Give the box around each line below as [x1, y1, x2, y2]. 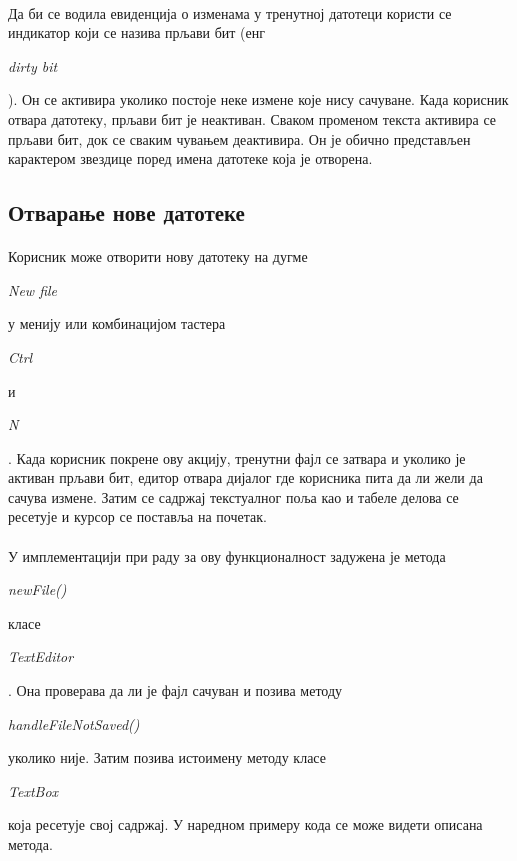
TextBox [8, 780, 59, 801]
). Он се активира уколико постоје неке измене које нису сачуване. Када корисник [8, 89, 509, 110]
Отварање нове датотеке [8, 197, 245, 228]
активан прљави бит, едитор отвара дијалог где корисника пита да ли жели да [8, 467, 483, 488]
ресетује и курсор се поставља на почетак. [8, 506, 267, 527]
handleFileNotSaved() [8, 713, 140, 734]
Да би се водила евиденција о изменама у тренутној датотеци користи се [8, 2, 452, 23]
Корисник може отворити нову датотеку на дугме [8, 246, 308, 267]
